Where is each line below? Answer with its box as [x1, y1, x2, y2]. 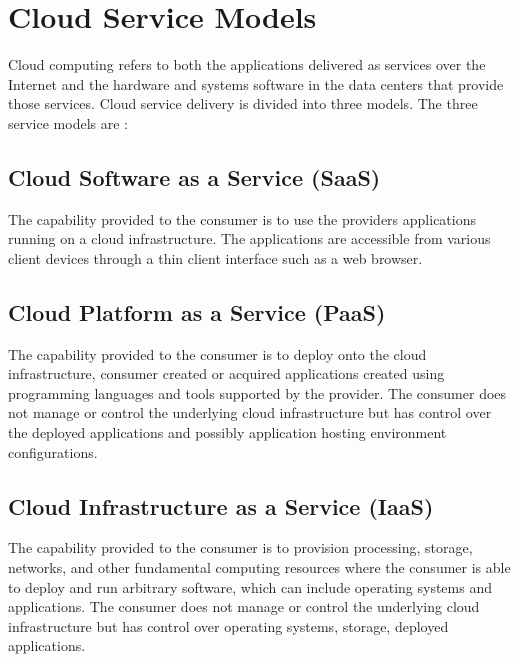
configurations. [8, 441, 98, 462]
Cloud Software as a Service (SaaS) [8, 161, 381, 192]
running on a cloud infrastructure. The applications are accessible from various [8, 228, 491, 249]
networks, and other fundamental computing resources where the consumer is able [8, 557, 511, 578]
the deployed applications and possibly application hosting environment [8, 422, 447, 443]
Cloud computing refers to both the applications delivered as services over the [8, 54, 486, 75]
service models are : [8, 112, 128, 133]
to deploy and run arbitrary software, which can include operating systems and [8, 576, 492, 597]
